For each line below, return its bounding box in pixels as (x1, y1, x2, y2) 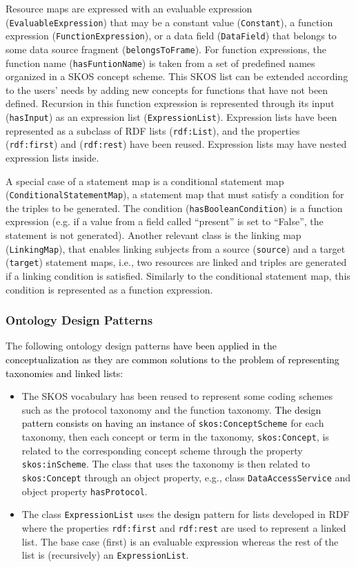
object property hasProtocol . (21, 483, 148, 498)
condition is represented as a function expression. (6, 282, 213, 296)
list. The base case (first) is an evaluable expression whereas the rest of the (21, 534, 339, 548)
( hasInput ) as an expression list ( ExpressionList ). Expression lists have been (6, 110, 337, 124)
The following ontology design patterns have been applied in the (6, 338, 277, 353)
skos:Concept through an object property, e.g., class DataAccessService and (21, 470, 351, 484)
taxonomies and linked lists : (6, 365, 123, 380)
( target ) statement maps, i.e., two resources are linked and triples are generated (6, 255, 347, 269)
